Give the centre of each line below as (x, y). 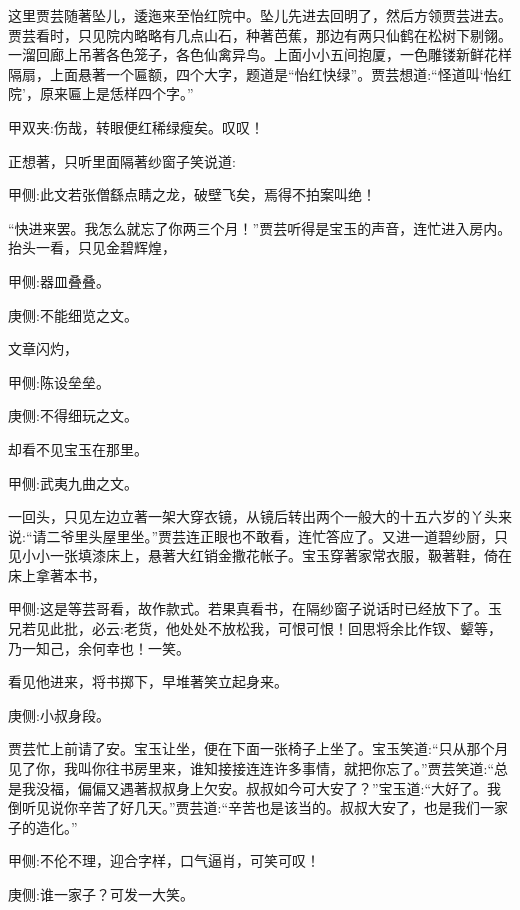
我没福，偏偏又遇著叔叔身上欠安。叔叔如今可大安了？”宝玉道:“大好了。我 (261, 787)
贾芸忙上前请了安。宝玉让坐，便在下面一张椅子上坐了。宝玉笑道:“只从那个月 (258, 748)
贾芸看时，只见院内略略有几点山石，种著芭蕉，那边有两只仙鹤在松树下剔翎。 (260, 34)
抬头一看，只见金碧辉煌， (92, 247)
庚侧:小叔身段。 (59, 714)
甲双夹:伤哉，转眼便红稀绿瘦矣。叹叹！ (136, 126)
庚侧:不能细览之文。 (73, 314)
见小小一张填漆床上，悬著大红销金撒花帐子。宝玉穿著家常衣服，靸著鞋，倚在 (260, 555)
